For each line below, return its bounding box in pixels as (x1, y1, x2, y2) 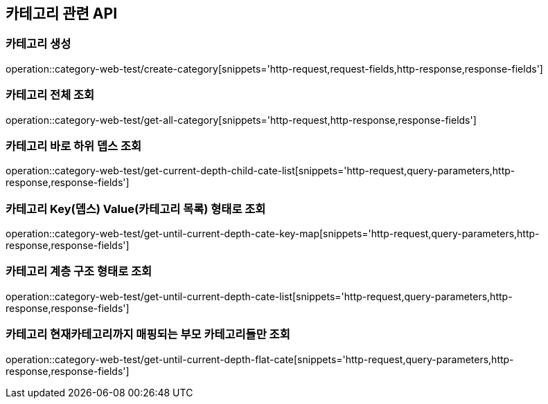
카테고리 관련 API (6, 5, 118, 22)
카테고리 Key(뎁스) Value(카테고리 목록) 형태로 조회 (6, 201, 266, 216)
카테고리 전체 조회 (6, 88, 95, 102)
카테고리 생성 (6, 37, 71, 51)
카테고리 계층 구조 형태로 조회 (6, 264, 152, 279)
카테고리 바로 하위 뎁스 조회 (6, 138, 142, 153)
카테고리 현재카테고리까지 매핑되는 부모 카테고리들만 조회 (6, 327, 290, 342)
